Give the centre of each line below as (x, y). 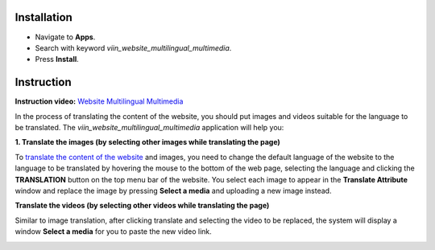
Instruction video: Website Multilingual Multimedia (99, 101)
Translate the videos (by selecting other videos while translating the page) (142, 206)
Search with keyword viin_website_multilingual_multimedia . (133, 47)
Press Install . (57, 59)
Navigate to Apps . (65, 37)
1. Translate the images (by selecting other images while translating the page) (148, 142)
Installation (43, 17)
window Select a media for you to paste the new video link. (114, 232)
